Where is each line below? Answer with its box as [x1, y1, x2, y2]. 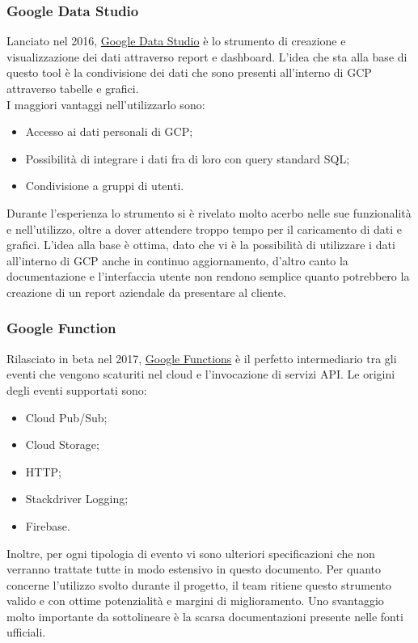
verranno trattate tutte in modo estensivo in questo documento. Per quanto [6, 561, 381, 577]
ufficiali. [6, 624, 46, 641]
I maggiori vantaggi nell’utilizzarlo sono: [6, 95, 205, 112]
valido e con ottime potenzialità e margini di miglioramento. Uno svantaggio [6, 592, 384, 609]
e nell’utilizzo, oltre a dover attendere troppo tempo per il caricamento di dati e [6, 220, 403, 237]
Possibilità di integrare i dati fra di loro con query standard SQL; [25, 150, 350, 167]
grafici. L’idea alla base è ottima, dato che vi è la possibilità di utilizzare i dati [6, 236, 395, 253]
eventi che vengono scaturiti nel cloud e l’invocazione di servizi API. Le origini [6, 366, 395, 383]
